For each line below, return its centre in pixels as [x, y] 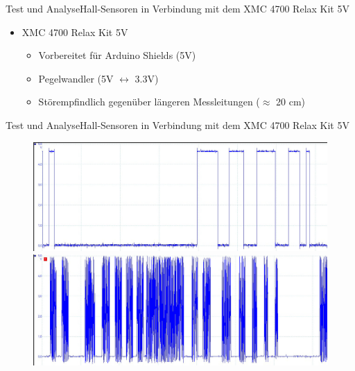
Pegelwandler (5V [76, 78]
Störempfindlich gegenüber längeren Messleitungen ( [149, 102]
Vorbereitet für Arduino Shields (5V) [117, 55]
